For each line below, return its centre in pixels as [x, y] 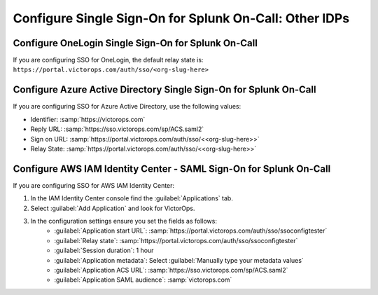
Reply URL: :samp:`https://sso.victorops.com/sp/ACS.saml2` [117, 129]
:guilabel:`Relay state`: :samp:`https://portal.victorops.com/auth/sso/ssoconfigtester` [176, 240]
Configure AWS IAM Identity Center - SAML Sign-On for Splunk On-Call [172, 169]
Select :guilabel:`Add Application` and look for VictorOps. [113, 208]
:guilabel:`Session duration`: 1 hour [104, 251]
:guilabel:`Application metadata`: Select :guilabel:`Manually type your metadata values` [179, 260]
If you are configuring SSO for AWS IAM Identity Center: [94, 185]
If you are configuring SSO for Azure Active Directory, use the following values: [127, 107]
